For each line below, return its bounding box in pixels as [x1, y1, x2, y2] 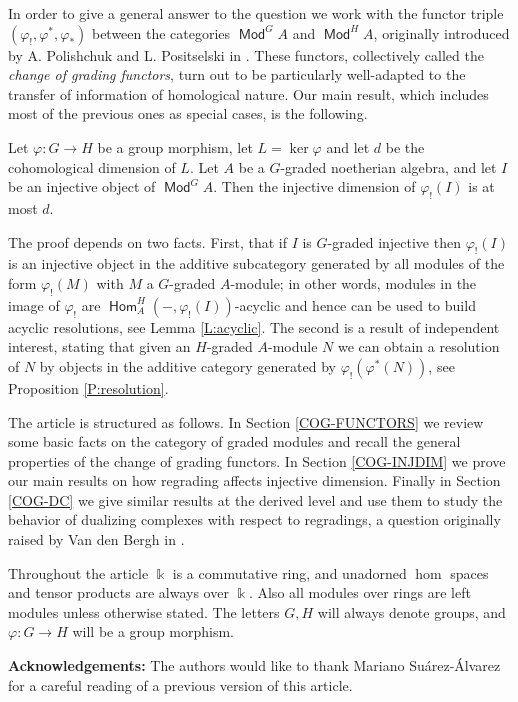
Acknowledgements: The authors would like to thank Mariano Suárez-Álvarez [8, 655, 501, 676]
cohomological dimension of [8, 156, 176, 177]
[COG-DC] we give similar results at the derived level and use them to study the [8, 489, 503, 510]
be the [385, 136, 425, 157]
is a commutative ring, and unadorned [172, 562, 407, 583]
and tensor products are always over [8, 582, 229, 603]
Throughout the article [8, 562, 149, 583]
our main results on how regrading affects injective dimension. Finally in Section [8, 470, 501, 491]
